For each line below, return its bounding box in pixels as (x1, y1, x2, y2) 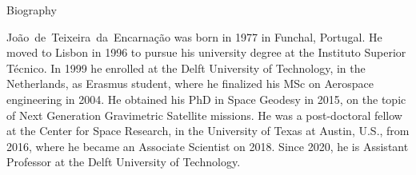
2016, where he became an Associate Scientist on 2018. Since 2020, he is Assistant (6, 137, 409, 154)
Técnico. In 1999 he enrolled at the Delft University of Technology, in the (6, 59, 366, 76)
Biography (6, 2, 57, 18)
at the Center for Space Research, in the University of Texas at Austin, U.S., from (6, 122, 410, 139)
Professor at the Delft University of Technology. (6, 153, 241, 170)
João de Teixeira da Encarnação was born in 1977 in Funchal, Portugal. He (6, 28, 382, 45)
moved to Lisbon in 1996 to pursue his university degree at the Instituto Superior (6, 44, 406, 61)
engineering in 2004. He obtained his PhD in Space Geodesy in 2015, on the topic (6, 90, 406, 107)
